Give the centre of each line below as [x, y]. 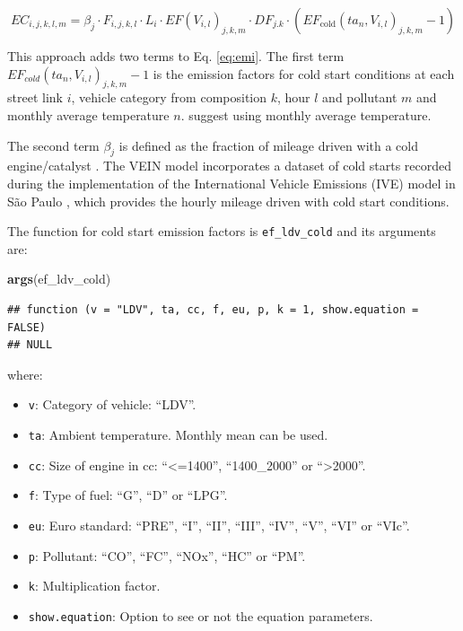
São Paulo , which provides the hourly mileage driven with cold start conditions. [228, 201]
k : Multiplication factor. [94, 586]
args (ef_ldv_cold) [59, 279]
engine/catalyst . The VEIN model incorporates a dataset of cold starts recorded [230, 166]
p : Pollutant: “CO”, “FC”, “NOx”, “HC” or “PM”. [167, 555]
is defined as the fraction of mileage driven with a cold [268, 145]
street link [35, 97]
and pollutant [360, 97]
